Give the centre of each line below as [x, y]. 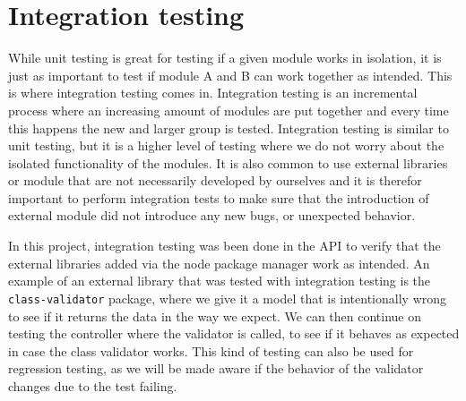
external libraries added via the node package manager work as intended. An [219, 263]
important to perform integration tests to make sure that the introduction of [219, 197]
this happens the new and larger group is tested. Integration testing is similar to [229, 128]
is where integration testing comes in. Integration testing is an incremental [213, 93]
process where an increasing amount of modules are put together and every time [229, 110]
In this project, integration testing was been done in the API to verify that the [224, 246]
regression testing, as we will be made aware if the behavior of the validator [216, 368]
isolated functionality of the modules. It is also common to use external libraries [228, 162]
